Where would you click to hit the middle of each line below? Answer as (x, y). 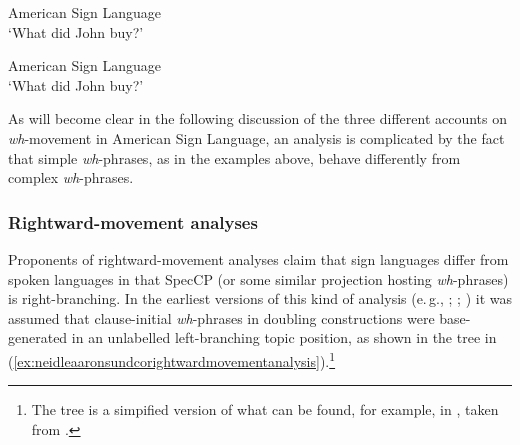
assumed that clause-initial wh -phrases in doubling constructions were (221, 317)
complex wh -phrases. (71, 177)
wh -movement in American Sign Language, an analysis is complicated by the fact (256, 137)
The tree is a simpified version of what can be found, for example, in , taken (265, 409)
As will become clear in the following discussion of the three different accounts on (258, 118)
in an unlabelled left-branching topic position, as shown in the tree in (284, 337)
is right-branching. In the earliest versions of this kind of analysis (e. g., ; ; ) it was (260, 298)
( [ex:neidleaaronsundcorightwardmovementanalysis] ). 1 (172, 359)
